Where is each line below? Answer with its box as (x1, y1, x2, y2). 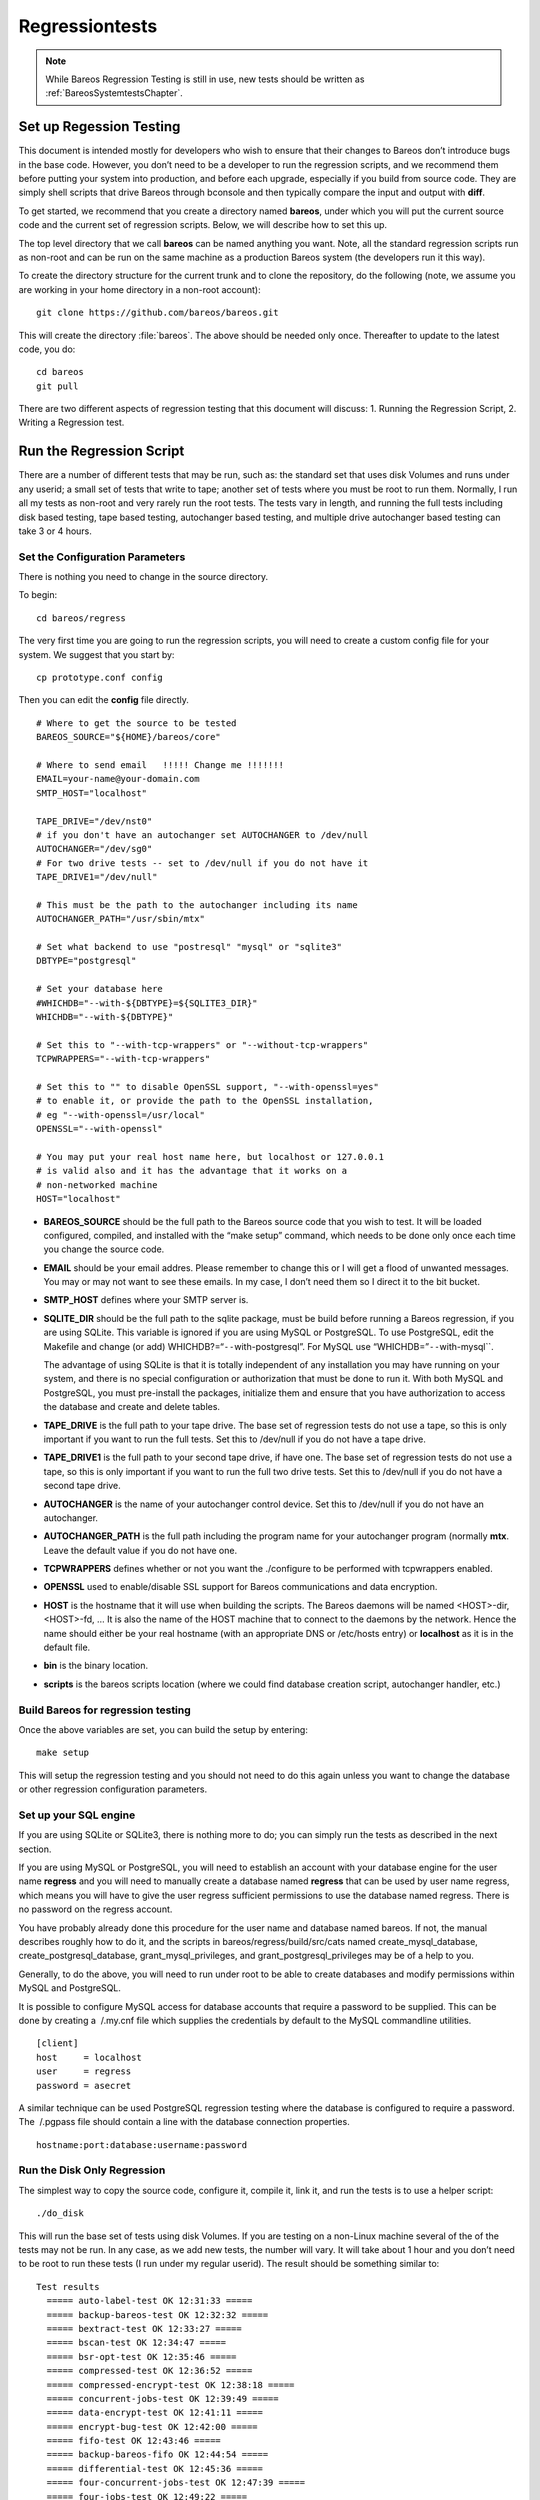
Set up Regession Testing (18, 118, 181, 135)
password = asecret (36, 2080, 132, 2091)
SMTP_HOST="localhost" (36, 787, 148, 799)
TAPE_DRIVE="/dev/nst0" (36, 815, 153, 827)
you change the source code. (43, 1243, 165, 1255)
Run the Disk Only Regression (18, 2163, 166, 2177)
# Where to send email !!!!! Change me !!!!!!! (36, 760, 285, 770)
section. (18, 1843, 52, 1855)
